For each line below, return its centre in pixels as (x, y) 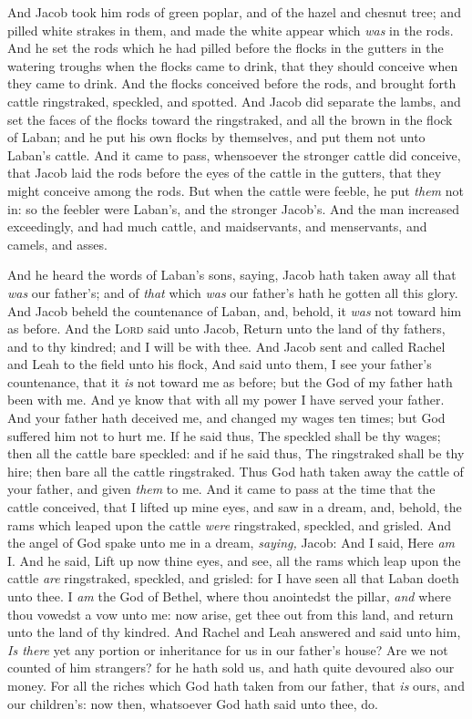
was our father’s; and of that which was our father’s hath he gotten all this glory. (233, 292)
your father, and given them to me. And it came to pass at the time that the (221, 489)
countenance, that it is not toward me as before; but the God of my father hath (230, 381)
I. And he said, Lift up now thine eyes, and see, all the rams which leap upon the (234, 560)
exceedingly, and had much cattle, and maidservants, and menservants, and (217, 226)
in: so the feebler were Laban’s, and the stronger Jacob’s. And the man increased (234, 208)
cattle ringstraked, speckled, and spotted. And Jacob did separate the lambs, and (234, 101)
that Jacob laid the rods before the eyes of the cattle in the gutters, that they (225, 173)
